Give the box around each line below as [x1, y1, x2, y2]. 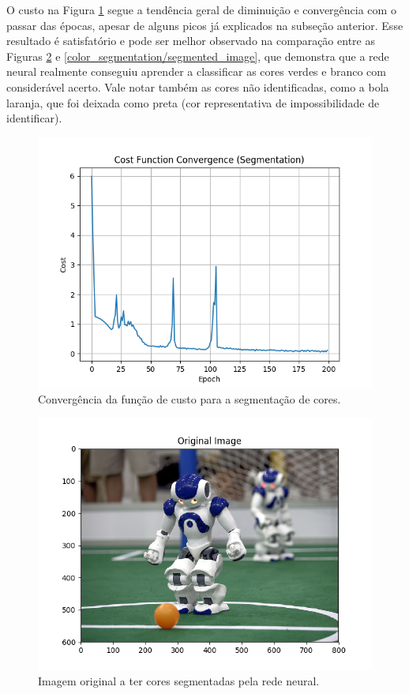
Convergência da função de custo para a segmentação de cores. [38, 391, 341, 407]
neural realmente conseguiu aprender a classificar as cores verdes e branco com [6, 63, 386, 80]
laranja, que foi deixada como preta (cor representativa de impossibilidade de [6, 94, 380, 111]
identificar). [6, 110, 62, 126]
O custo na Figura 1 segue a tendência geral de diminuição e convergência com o [6, 2, 396, 17]
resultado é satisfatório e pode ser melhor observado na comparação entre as [6, 32, 375, 49]
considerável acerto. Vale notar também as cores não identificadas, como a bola [6, 78, 389, 95]
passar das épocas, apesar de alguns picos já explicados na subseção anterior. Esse [6, 17, 403, 33]
